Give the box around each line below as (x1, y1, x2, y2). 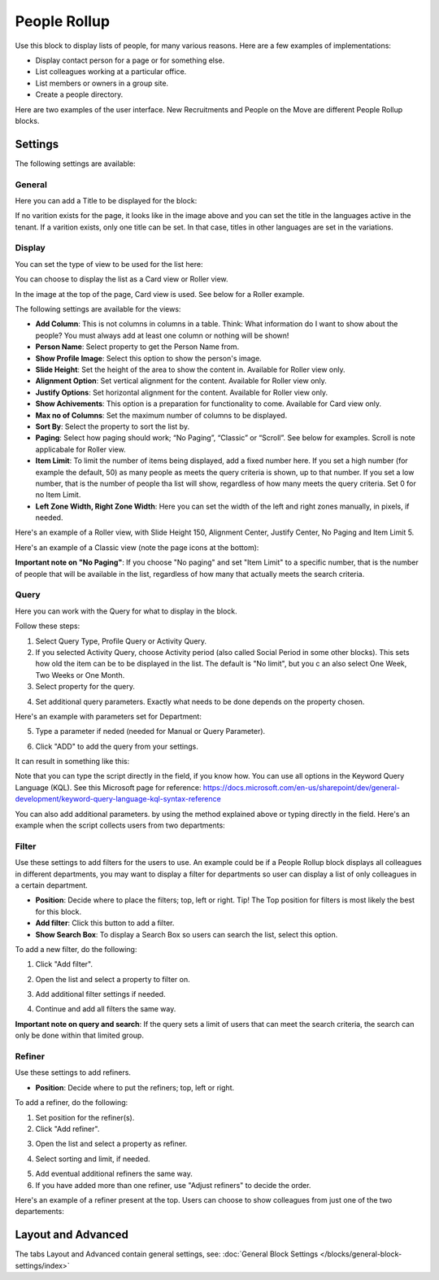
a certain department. (15, 880, 89, 890)
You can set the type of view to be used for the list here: (15, 259, 203, 269)
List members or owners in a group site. (35, 78, 169, 88)
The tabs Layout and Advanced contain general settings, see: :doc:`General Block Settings (15, 1249, 319, 1259)
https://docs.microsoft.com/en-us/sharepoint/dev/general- (202, 782, 400, 793)
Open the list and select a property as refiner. (35, 1139, 188, 1149)
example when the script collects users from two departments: (15, 820, 225, 830)
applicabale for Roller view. (35, 444, 126, 454)
